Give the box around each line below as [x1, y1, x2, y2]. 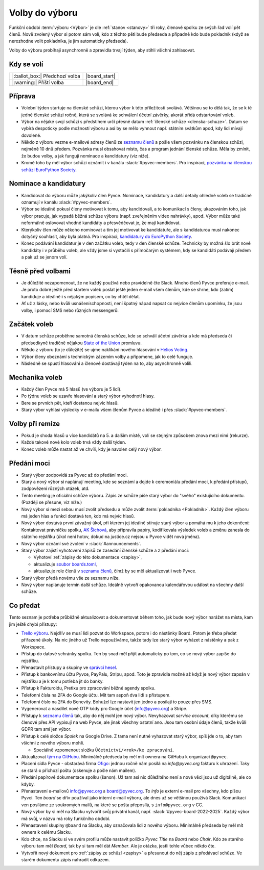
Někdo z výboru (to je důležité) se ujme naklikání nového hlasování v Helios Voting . [21, 347, 189, 353]
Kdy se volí [9, 60, 44, 68]
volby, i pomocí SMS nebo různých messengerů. [21, 307, 119, 313]
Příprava [9, 92, 36, 101]
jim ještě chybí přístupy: [9, 621, 57, 627]
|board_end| [86, 79, 114, 86]
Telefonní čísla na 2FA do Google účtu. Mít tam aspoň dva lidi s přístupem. [21, 692, 171, 698]
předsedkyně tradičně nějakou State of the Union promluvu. [21, 340, 142, 346]
